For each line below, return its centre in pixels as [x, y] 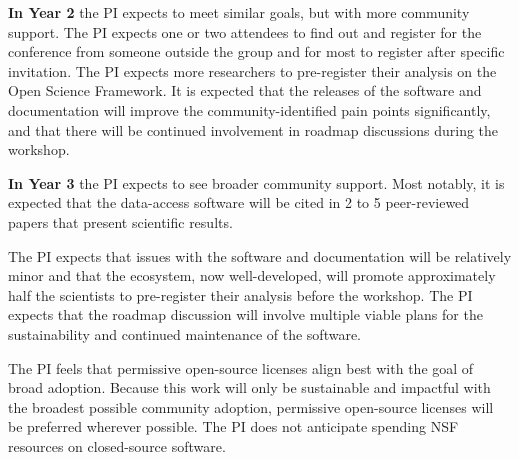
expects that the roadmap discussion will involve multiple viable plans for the [245, 314]
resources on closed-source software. [117, 445]
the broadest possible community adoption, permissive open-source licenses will [251, 406]
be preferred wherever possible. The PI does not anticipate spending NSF [233, 426]
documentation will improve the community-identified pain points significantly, [249, 109]
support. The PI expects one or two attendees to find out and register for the [245, 31]
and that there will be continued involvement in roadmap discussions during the [253, 129]
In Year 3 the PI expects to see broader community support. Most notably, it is [256, 182]
